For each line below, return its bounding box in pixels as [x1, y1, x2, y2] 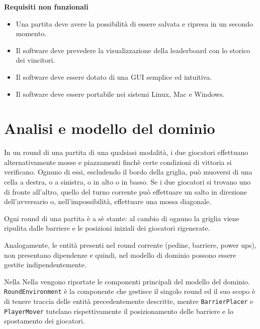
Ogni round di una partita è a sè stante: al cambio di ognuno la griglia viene [4, 213, 239, 223]
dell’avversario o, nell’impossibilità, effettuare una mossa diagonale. [4, 196, 211, 207]
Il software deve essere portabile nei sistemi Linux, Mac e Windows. [16, 88, 225, 99]
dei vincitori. [16, 55, 55, 65]
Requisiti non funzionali [4, 2, 89, 12]
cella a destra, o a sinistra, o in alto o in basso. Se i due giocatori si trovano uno [4, 177, 251, 187]
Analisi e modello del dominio [4, 118, 215, 138]
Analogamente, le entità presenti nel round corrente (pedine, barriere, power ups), [4, 240, 256, 250]
